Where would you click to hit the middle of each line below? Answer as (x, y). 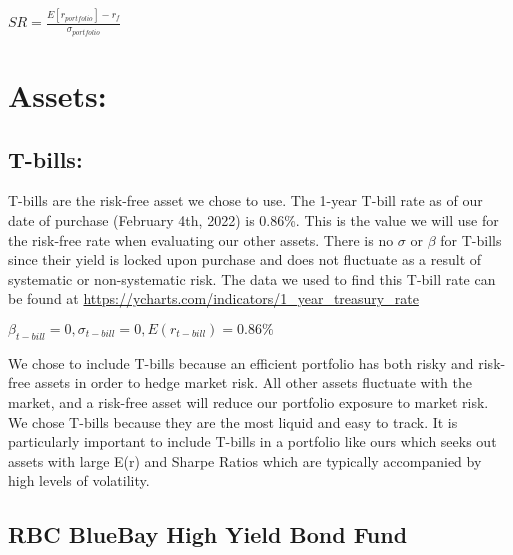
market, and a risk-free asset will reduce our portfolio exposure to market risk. (248, 401)
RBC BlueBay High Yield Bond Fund (208, 534)
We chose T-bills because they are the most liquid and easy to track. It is (233, 421)
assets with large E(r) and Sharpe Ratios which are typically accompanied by (245, 460)
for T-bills (471, 239)
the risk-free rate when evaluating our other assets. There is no (201, 239)
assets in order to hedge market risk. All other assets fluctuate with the (253, 382)
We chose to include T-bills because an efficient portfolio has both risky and (241, 362)
